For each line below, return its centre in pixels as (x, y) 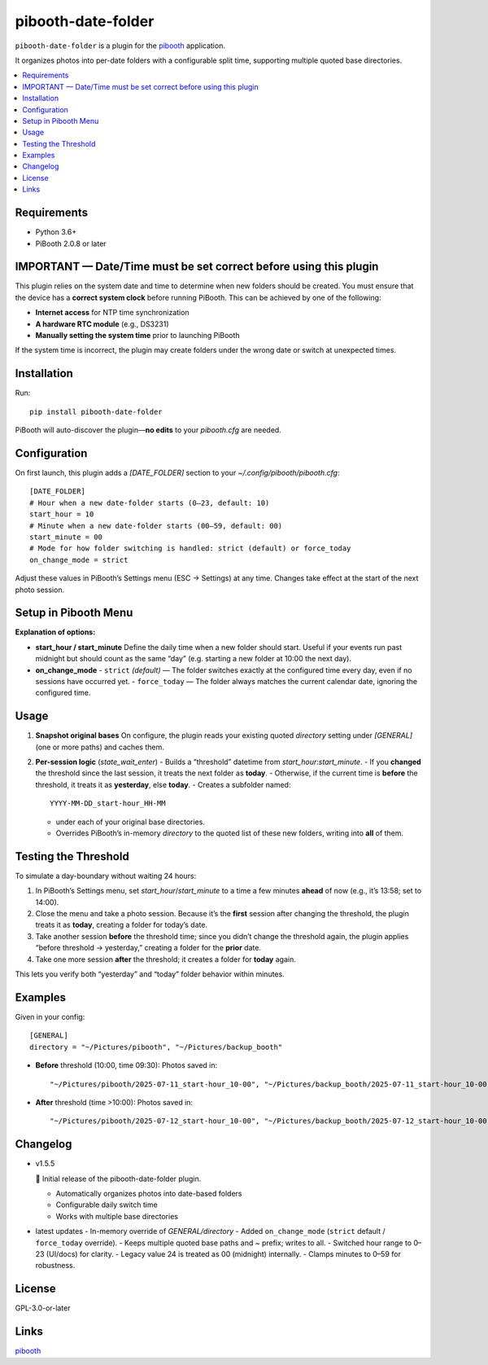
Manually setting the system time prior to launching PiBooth (137, 335)
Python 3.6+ (56, 232)
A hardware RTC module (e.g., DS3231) (102, 324)
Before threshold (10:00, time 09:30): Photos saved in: (126, 1065)
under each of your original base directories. (130, 822)
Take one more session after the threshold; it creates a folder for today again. (166, 959)
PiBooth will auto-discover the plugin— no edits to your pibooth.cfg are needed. (148, 430)
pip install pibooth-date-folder (96, 412)
